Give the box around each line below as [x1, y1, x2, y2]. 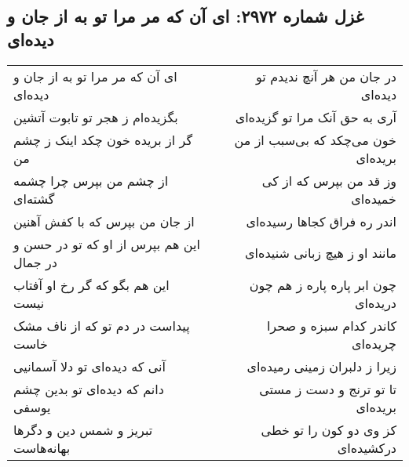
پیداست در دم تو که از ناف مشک [13, 316, 190, 335]
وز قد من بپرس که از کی [261, 171, 396, 190]
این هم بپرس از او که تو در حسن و [13, 234, 200, 253]
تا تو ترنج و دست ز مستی [259, 379, 396, 398]
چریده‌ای [352, 334, 396, 353]
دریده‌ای [354, 293, 396, 312]
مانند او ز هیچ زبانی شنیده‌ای [245, 244, 396, 262]
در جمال [13, 252, 57, 271]
